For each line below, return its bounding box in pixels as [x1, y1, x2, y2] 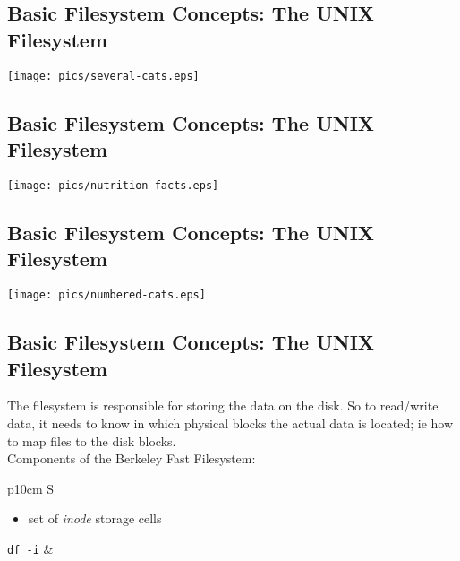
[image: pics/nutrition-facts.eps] [7, 178, 219, 192]
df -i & [7, 539, 54, 557]
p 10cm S [7, 479, 55, 497]
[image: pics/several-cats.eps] [7, 69, 200, 82]
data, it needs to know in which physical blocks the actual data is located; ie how [7, 413, 454, 432]
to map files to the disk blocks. [7, 431, 176, 450]
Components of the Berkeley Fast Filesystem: [7, 449, 256, 468]
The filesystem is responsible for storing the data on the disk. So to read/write [7, 396, 439, 415]
